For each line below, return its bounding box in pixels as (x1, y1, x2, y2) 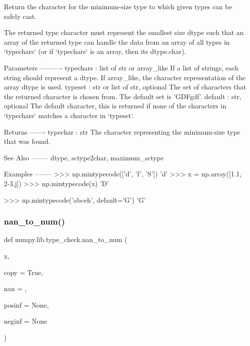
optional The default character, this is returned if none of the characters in (4, 101, 227, 111)
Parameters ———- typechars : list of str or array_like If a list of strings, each (4, 62, 239, 72)
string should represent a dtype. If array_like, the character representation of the (4, 72, 246, 82)
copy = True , (4, 267, 43, 277)
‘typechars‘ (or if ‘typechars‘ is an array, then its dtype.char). (4, 46, 186, 56)
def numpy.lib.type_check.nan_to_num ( (4, 234, 127, 244)
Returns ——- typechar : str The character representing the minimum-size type (4, 126, 240, 137)
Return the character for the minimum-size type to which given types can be (4, 1, 232, 11)
